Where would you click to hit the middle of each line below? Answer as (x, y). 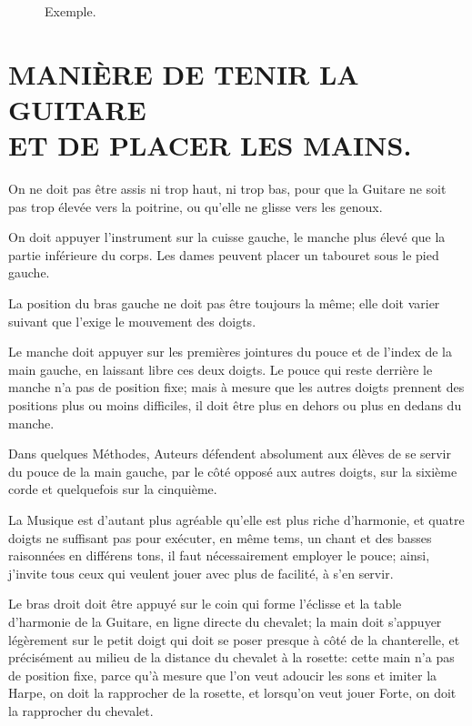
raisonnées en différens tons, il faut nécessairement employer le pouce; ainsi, (219, 555)
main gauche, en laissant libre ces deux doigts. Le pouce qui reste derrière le (221, 369)
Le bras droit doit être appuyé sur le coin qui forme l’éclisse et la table (205, 604)
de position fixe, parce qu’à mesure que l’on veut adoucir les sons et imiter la (223, 675)
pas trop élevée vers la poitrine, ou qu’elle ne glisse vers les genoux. (196, 206)
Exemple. (70, 11)
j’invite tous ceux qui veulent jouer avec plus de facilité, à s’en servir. (201, 573)
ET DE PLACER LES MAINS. (210, 145)
